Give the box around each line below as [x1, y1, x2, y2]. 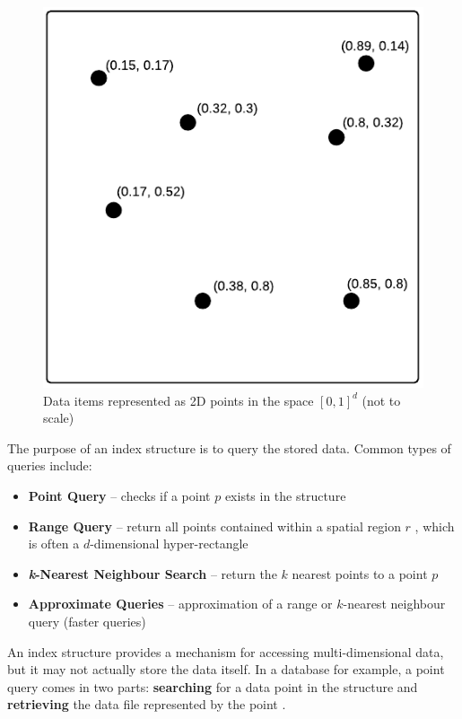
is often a [28, 534, 80, 553]
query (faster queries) [28, 611, 146, 630]
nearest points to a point [292, 564, 428, 583]
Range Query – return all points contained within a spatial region [28, 516, 401, 535]
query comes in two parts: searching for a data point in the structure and [7, 677, 418, 696]
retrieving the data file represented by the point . [7, 695, 286, 714]
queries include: [7, 456, 92, 475]
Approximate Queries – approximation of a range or [28, 594, 333, 613]
